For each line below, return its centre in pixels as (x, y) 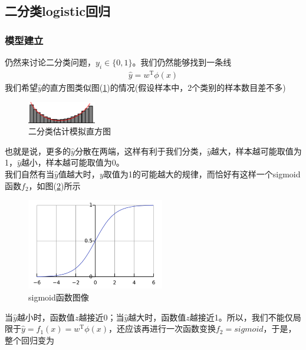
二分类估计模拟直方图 (70, 131)
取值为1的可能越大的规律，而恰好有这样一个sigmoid (202, 174)
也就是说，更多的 (38, 151)
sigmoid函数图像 (59, 297)
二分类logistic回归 (57, 11)
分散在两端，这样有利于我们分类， (141, 151)
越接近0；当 (101, 317)
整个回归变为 (29, 340)
